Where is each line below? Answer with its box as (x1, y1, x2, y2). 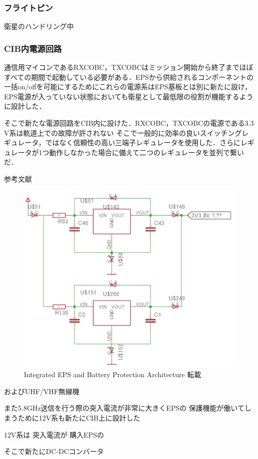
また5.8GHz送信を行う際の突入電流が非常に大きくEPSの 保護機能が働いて (4, 403, 245, 413)
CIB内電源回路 (4, 42, 62, 54)
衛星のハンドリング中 (4, 21, 74, 31)
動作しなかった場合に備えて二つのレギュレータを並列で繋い (49, 147, 244, 157)
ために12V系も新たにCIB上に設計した (17, 412, 140, 423)
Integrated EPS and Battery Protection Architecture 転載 (24, 369, 201, 380)
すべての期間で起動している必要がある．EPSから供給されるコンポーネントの (4, 71, 254, 82)
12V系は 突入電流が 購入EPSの (4, 429, 104, 440)
